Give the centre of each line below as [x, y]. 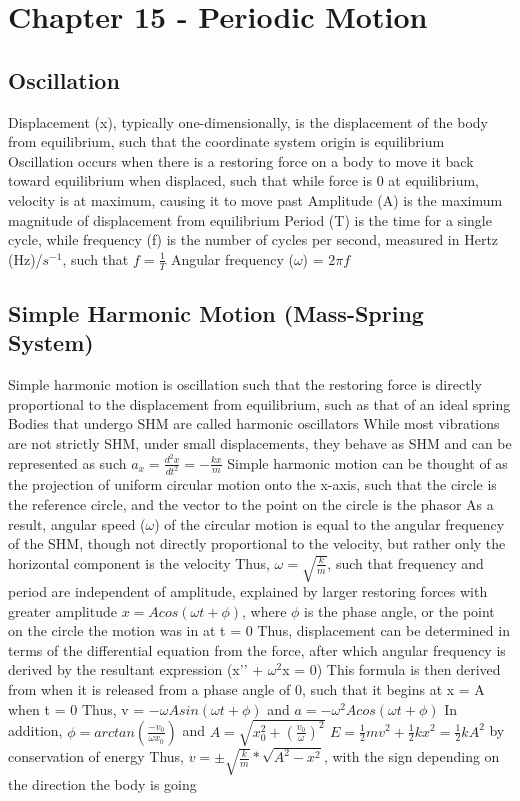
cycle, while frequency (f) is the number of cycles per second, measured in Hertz [253, 239]
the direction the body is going [102, 784]
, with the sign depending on [411, 756]
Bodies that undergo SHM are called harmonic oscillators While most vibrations [254, 423]
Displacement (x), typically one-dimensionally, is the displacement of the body [248, 121]
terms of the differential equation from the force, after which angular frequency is [257, 649]
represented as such [67, 462]
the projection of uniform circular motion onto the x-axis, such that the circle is [252, 484]
